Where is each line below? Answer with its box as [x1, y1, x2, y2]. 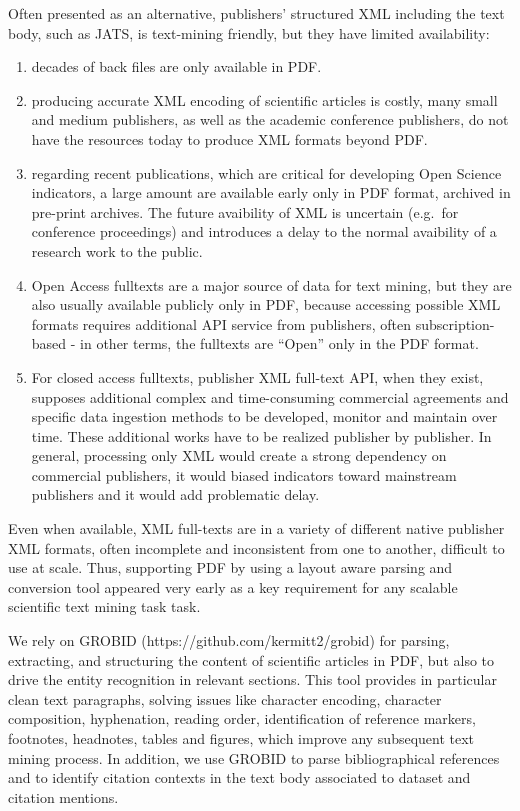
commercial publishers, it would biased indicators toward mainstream [31, 464, 457, 485]
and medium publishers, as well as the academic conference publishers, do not [31, 109, 509, 130]
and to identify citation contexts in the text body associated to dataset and [8, 767, 471, 788]
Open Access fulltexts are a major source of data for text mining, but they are [31, 274, 512, 295]
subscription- [415, 313, 495, 334]
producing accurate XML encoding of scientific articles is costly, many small [31, 89, 498, 110]
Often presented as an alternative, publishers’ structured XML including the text [8, 3, 505, 23]
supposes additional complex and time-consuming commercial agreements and [31, 386, 509, 407]
